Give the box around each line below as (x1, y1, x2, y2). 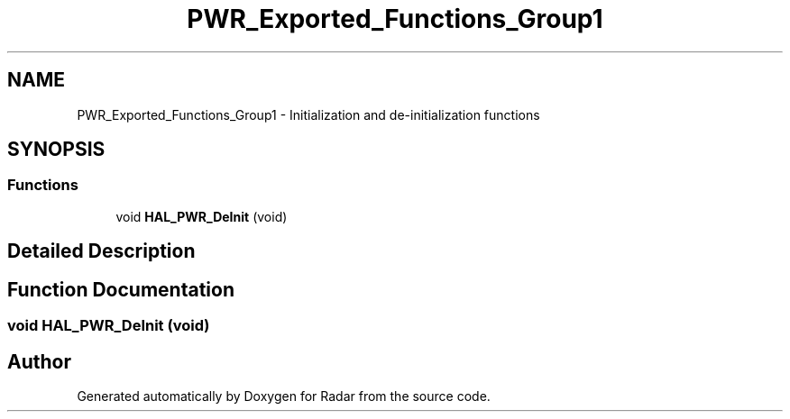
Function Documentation (7, 278, 234, 301)
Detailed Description (7, 240, 196, 263)
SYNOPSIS (7, 138, 106, 161)
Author (7, 350, 71, 373)
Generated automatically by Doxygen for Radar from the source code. (77, 387, 491, 404)
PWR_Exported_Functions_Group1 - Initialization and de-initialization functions (77, 106, 540, 123)
